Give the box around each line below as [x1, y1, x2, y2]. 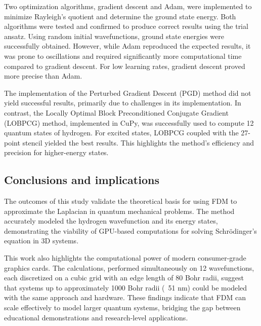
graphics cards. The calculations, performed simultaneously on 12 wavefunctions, [4, 262, 254, 273]
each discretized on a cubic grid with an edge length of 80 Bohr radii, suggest [4, 272, 244, 283]
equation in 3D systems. [4, 235, 79, 246]
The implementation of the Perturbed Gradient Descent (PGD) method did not [4, 87, 251, 98]
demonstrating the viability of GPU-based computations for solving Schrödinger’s [4, 225, 257, 236]
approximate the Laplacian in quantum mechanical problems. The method [4, 205, 235, 216]
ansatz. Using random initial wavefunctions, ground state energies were [4, 30, 224, 41]
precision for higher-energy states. [4, 147, 109, 158]
